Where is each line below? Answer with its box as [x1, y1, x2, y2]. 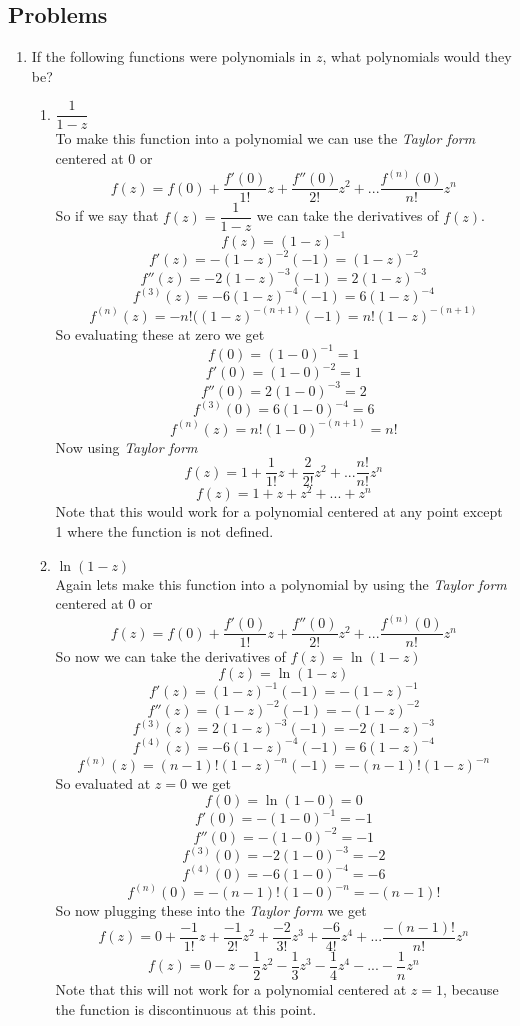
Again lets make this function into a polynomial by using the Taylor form [55, 573, 507, 594]
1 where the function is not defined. [55, 521, 274, 541]
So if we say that [55, 205, 159, 226]
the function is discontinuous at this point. [55, 998, 317, 1019]
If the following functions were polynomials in [31, 46, 312, 67]
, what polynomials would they [322, 46, 512, 67]
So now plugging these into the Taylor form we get [55, 900, 367, 921]
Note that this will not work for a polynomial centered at [55, 979, 407, 1000]
